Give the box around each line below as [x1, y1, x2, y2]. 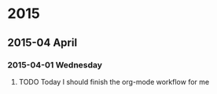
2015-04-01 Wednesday [7, 60, 103, 70]
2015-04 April [7, 36, 78, 49]
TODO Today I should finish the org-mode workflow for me [18, 77, 210, 86]
